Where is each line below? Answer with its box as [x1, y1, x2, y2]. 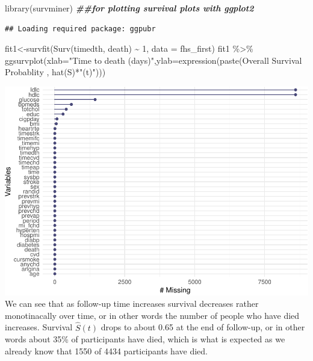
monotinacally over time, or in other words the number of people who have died [5, 309, 300, 321]
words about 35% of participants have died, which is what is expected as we [5, 333, 285, 345]
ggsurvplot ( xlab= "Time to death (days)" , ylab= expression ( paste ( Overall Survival [5, 54, 302, 66]
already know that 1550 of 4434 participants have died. [5, 344, 208, 357]
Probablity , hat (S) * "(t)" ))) [5, 66, 106, 78]
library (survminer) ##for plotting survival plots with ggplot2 [5, 2, 254, 14]
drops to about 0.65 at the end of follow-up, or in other [101, 321, 305, 333]
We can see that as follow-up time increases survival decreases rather [5, 297, 259, 310]
